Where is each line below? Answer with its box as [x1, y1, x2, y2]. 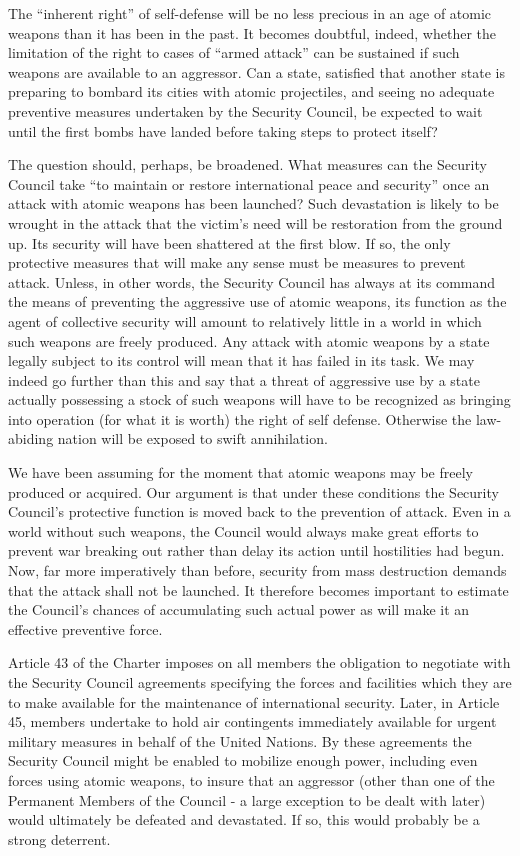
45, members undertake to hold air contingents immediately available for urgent [8, 711, 497, 732]
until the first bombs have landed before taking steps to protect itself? [8, 120, 438, 141]
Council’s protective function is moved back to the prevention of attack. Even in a [8, 501, 511, 522]
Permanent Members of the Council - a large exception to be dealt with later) [8, 789, 486, 810]
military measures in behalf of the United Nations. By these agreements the [8, 730, 472, 751]
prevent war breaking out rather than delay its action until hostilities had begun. [8, 540, 505, 561]
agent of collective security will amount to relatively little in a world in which [8, 310, 482, 331]
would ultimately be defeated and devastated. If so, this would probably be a [8, 809, 480, 830]
